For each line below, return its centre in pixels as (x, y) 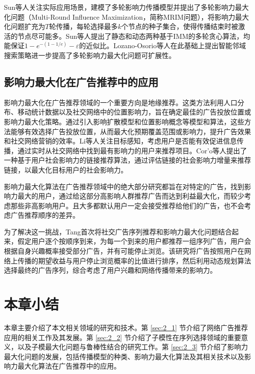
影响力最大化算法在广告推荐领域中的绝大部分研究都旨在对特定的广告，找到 (124, 186)
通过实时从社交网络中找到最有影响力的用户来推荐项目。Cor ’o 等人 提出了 (132, 150)
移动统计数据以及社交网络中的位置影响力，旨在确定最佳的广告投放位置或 (134, 112)
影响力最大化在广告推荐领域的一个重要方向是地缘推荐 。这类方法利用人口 (121, 102)
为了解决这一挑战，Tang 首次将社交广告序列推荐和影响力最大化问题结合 (118, 231)
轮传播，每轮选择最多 (84, 26)
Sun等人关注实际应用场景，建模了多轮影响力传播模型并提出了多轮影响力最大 (127, 7)
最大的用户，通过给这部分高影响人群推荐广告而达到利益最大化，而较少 (131, 196)
